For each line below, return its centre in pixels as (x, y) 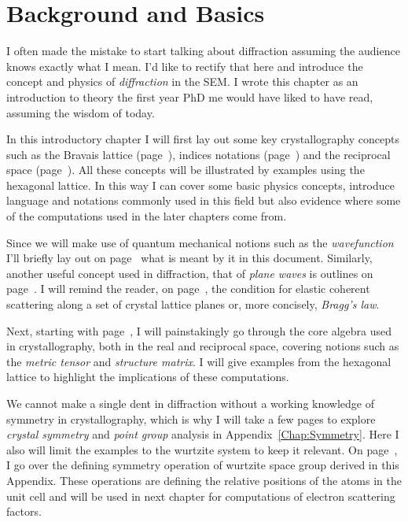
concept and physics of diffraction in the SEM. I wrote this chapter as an (182, 81)
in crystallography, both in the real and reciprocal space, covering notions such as (203, 346)
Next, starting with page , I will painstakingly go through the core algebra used (199, 330)
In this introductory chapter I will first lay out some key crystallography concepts (203, 139)
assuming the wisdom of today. (81, 112)
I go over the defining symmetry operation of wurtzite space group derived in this (203, 465)
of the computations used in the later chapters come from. (147, 216)
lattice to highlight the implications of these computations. (148, 377)
